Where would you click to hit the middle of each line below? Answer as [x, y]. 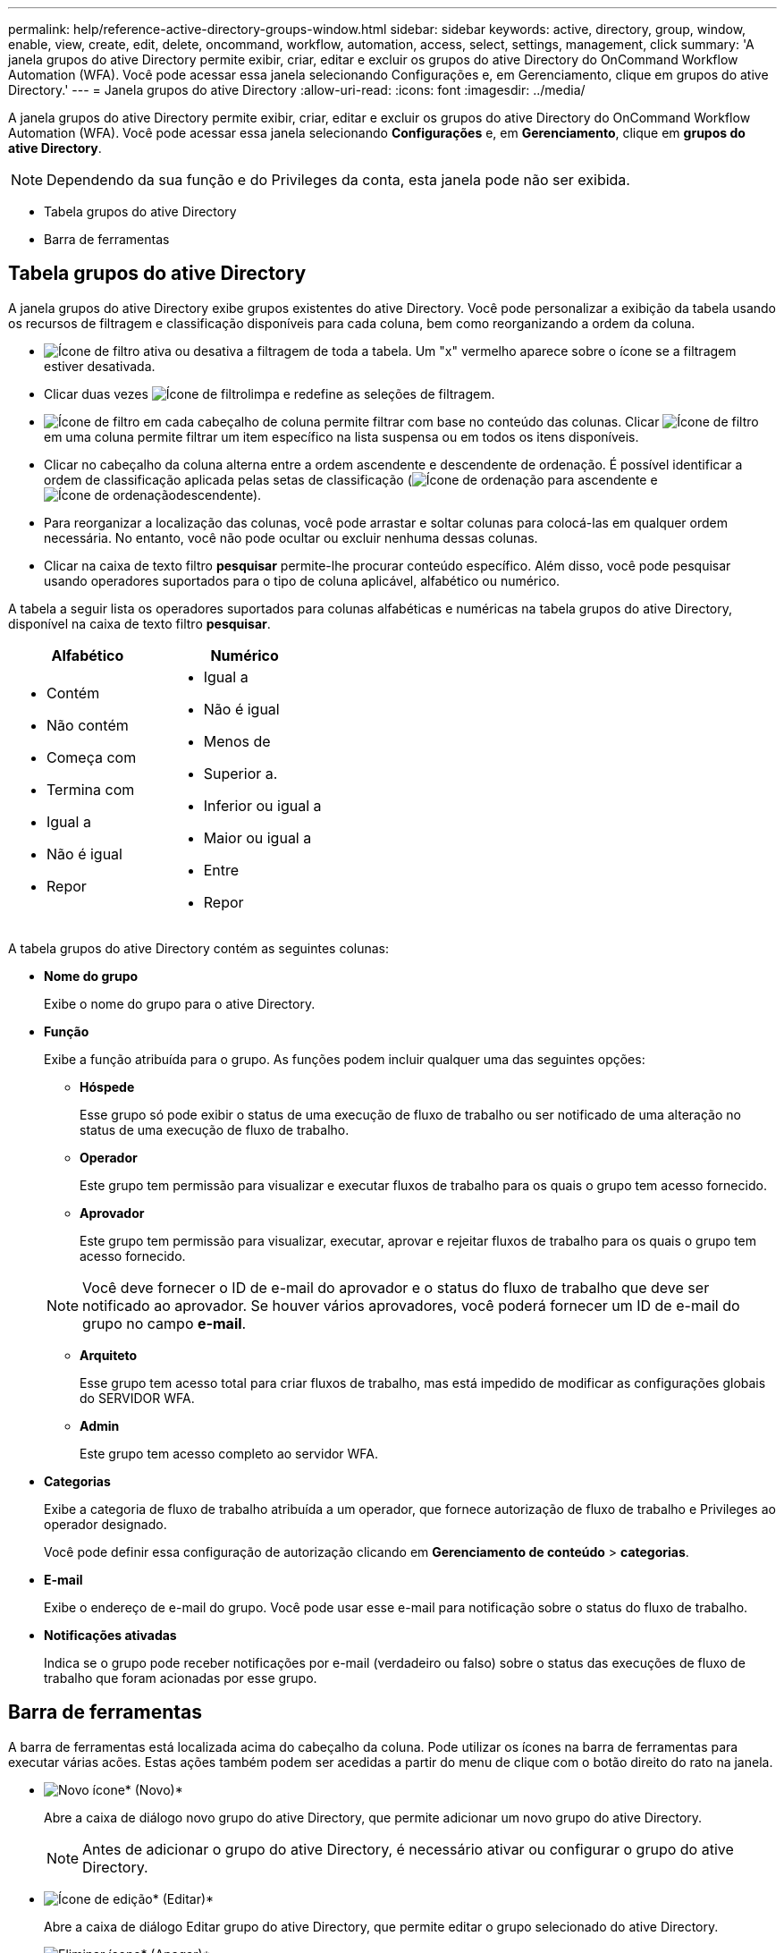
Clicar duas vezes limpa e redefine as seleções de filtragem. [270, 393]
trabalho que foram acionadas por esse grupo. [181, 1678]
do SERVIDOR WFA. [137, 1398]
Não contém [88, 725]
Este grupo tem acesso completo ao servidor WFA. [229, 1453]
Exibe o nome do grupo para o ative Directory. [180, 1003]
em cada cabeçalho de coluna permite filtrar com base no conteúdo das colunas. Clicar [401, 421]
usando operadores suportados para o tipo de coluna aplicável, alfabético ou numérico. [302, 580]
